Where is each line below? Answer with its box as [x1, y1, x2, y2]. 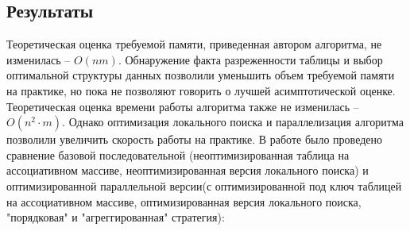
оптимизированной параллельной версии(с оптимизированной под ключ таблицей [6, 177, 402, 194]
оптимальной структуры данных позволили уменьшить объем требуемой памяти [6, 67, 395, 83]
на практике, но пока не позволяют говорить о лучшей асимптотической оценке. [6, 82, 396, 98]
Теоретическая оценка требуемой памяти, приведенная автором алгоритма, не [6, 36, 382, 52]
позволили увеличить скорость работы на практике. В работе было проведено [6, 131, 382, 148]
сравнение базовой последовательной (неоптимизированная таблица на [6, 146, 350, 163]
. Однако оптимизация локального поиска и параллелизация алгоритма [62, 114, 404, 130]
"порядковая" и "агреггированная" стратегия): [6, 209, 225, 225]
